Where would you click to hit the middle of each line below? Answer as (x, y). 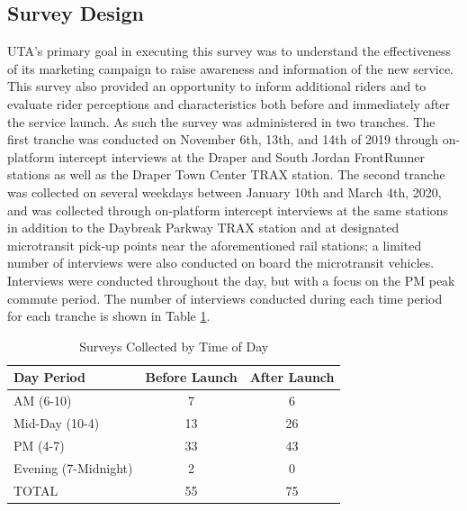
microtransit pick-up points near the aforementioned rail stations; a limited (215, 245)
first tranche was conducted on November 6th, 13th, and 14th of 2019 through (223, 139)
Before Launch (191, 377)
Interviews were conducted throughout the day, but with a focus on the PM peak (231, 280)
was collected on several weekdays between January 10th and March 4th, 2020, (225, 192)
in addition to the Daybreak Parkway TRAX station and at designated (203, 228)
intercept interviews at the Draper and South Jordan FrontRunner (242, 156)
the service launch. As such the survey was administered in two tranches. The (221, 121)
